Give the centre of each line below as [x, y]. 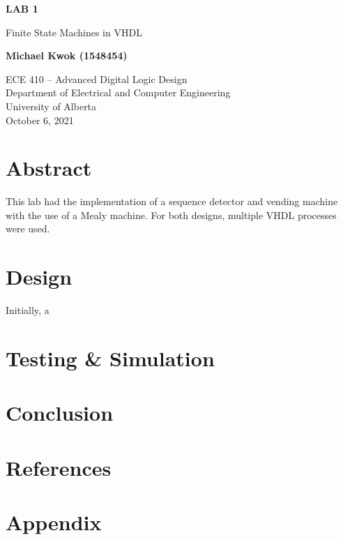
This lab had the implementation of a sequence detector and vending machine [172, 201]
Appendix [54, 522]
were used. [28, 228]
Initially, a [28, 310]
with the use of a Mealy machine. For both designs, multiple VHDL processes [171, 215]
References [59, 467]
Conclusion [60, 413]
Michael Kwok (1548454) [67, 55]
